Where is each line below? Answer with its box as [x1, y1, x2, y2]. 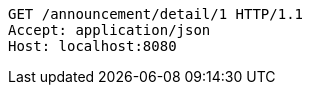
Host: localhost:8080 [8, 38, 177, 54]
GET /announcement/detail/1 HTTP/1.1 [8, 6, 304, 22]
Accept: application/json [8, 22, 211, 38]
